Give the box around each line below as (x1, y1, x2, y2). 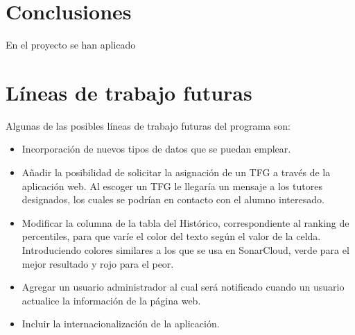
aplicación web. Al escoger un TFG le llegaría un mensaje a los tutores (21, 178, 322, 193)
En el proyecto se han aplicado (6, 37, 136, 52)
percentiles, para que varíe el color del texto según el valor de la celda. (21, 229, 321, 243)
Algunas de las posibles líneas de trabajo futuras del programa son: (6, 118, 291, 132)
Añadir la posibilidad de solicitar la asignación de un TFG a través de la (21, 165, 331, 180)
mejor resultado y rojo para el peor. (21, 256, 174, 270)
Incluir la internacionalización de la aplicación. (21, 316, 220, 331)
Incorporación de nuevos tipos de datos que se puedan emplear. (21, 141, 291, 156)
